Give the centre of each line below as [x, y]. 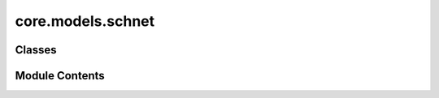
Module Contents [60, 76]
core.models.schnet [85, 21]
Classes [36, 50]
